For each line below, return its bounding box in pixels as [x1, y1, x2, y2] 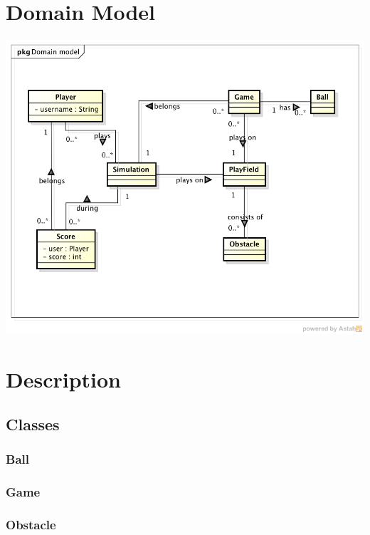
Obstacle [6, 516, 56, 534]
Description [6, 364, 122, 393]
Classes [6, 413, 60, 435]
